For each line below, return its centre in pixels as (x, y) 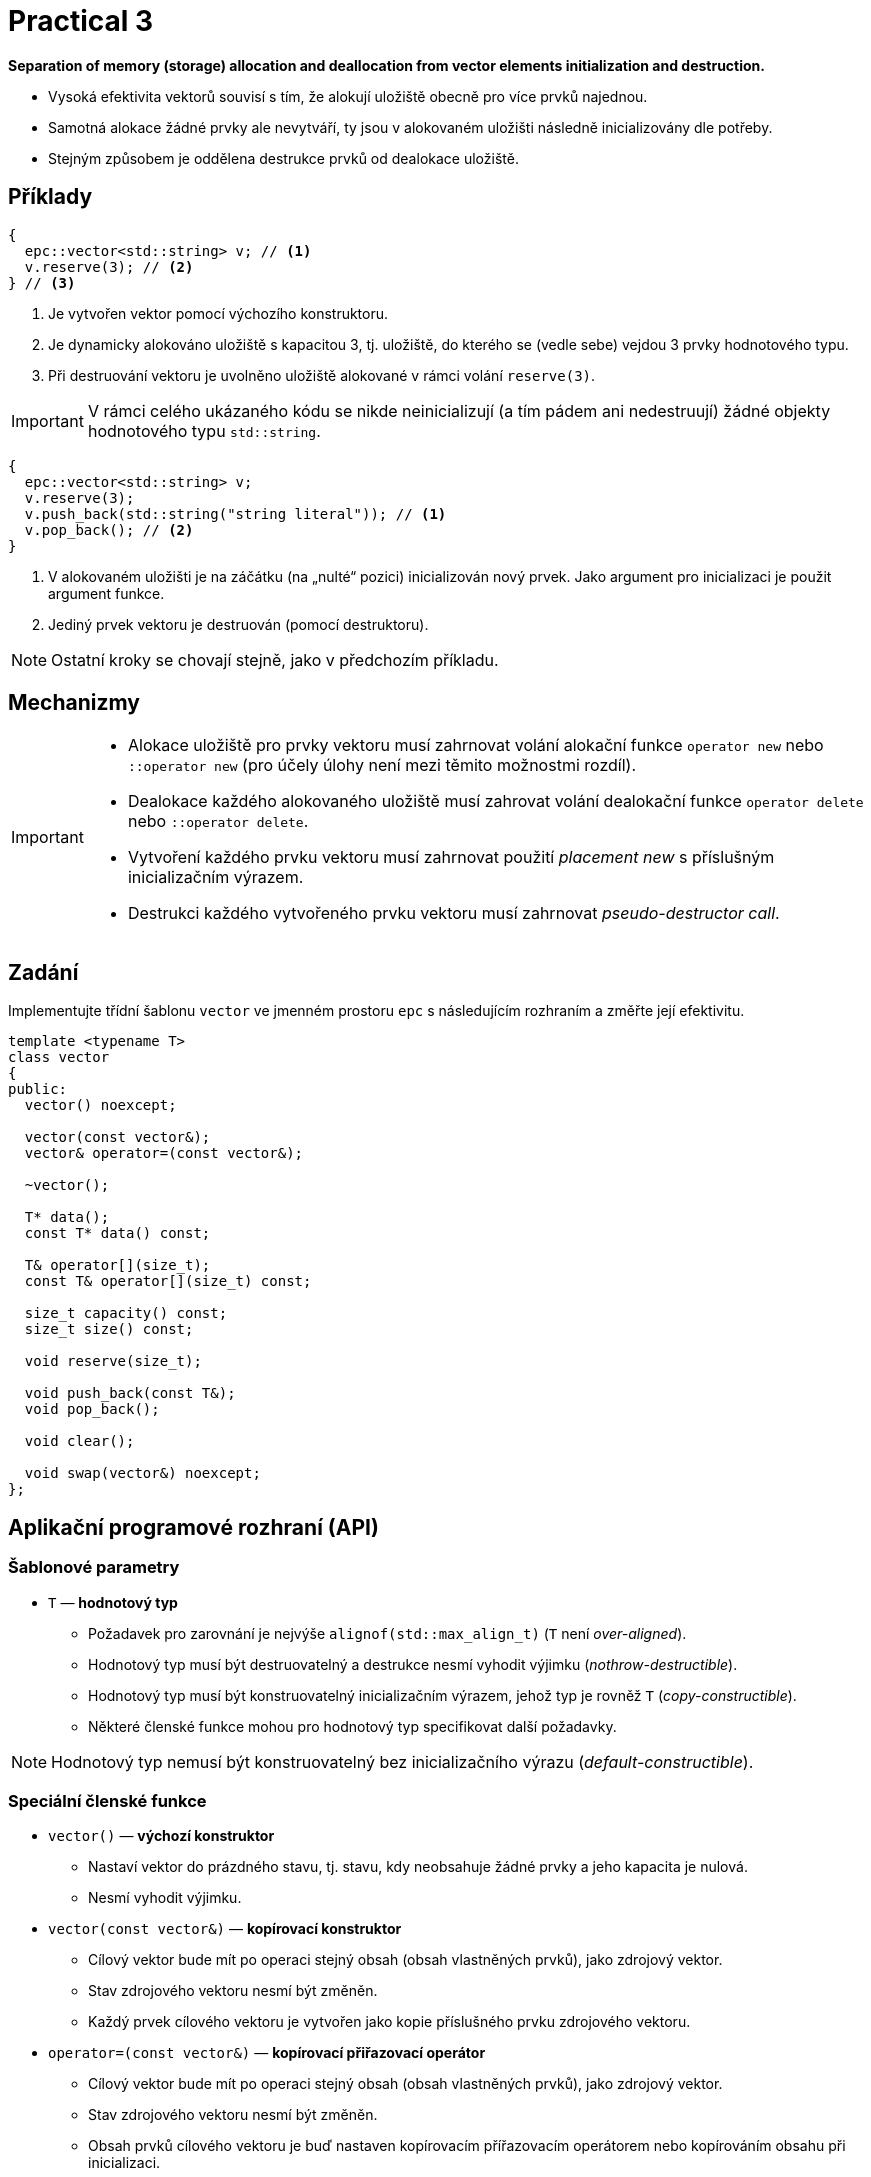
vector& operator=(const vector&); (164, 1153)
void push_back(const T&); (130, 1393)
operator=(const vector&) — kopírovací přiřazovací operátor (267, 2053)
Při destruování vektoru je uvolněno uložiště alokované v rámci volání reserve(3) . (322, 375)
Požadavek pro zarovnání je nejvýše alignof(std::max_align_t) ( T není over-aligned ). (387, 1633)
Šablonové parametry (94, 1567)
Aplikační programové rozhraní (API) (193, 1527)
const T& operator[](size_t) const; (168, 1281)
